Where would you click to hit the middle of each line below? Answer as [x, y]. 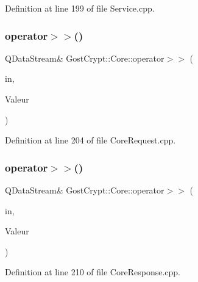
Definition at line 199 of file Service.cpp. [80, 8]
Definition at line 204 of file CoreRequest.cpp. [90, 140]
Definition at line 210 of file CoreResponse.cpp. [93, 272]
